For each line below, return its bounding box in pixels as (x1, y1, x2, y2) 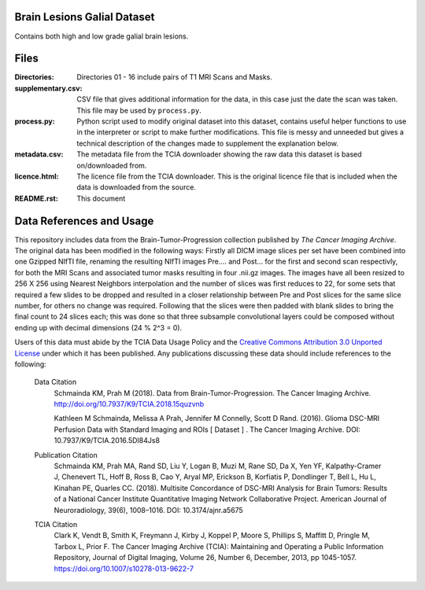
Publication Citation (34, 450, 98, 459)
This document (76, 194, 126, 203)
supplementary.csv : (14, 83, 83, 93)
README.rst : (14, 194, 58, 203)
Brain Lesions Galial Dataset (14, 10, 155, 24)
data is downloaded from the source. (76, 183, 197, 192)
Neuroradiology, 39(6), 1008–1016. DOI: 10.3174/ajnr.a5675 (54, 505, 243, 514)
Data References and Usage (14, 214, 154, 227)
